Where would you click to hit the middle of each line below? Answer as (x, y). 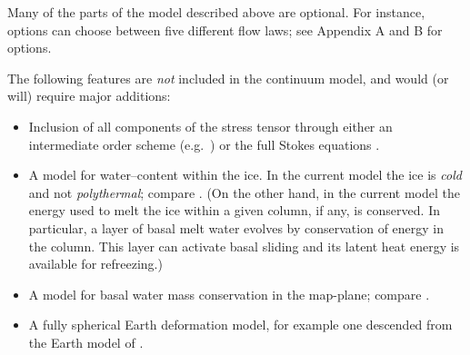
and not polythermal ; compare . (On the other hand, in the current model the (244, 192)
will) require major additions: (89, 96)
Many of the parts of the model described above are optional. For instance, (216, 12)
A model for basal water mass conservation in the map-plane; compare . (229, 294)
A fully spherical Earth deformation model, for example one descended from (240, 325)
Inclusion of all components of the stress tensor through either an (210, 126)
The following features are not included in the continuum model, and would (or (228, 78)
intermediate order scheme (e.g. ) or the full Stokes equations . (204, 144)
